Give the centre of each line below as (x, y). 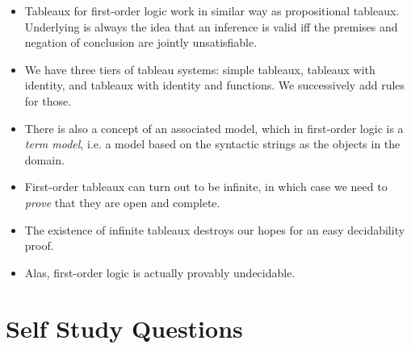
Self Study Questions (124, 328)
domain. (44, 159)
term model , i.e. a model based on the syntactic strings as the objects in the (212, 144)
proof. (39, 245)
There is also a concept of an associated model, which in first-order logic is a (214, 128)
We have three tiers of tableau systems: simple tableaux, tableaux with (200, 69)
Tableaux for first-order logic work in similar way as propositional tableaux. (212, 10)
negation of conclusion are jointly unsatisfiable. (141, 42)
